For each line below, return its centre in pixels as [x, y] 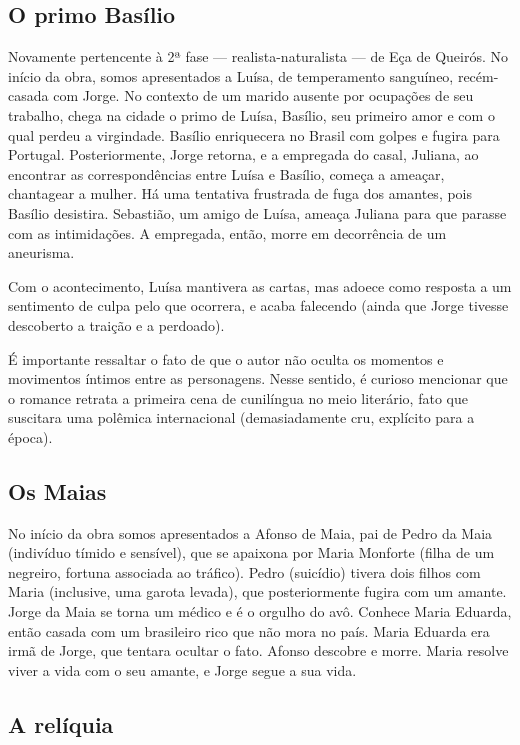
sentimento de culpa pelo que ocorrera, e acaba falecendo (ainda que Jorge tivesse [258, 305]
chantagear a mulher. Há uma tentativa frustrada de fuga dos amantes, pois [240, 193]
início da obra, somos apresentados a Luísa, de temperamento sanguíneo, [231, 75]
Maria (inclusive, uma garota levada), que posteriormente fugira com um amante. [257, 591]
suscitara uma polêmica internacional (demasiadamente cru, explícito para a [241, 417]
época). [30, 436]
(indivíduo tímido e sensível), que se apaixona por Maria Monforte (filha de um [251, 552]
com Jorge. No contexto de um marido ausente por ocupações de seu [263, 95]
